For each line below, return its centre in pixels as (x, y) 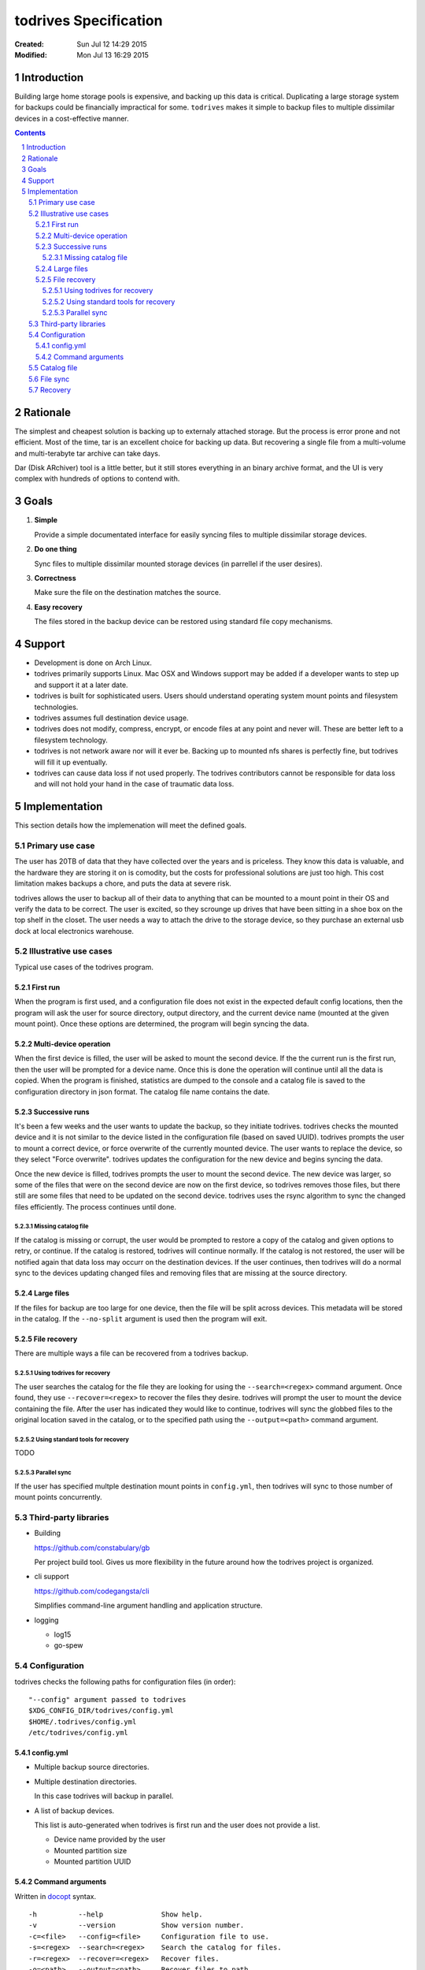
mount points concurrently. (58, 1497)
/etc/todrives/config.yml (79, 1733)
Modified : (31, 54)
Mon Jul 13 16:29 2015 (113, 54)
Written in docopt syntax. (55, 1896)
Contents (30, 133)
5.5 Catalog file (53, 368)
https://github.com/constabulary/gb (92, 1548)
